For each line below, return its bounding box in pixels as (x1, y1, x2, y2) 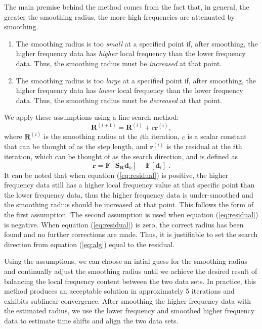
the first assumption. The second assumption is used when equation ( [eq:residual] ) (4, 209, 258, 219)
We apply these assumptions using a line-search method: (4, 112, 179, 122)
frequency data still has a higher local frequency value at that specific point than (4, 179, 255, 190)
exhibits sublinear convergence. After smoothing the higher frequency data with (4, 295, 251, 306)
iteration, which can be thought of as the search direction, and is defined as (4, 151, 238, 161)
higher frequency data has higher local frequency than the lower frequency (16, 48, 246, 59)
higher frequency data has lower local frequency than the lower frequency (16, 85, 243, 96)
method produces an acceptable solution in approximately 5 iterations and (4, 286, 235, 296)
